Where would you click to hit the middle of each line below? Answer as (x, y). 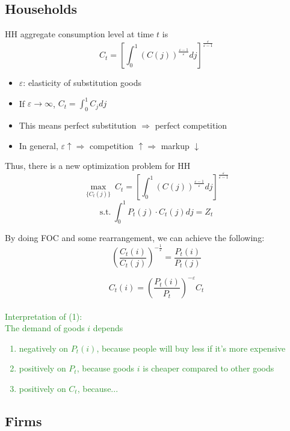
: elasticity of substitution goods (82, 83)
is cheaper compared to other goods (208, 368)
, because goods (106, 368)
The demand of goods (45, 328)
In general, (39, 145)
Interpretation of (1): (44, 316)
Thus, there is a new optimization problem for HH (98, 166)
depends (108, 328)
